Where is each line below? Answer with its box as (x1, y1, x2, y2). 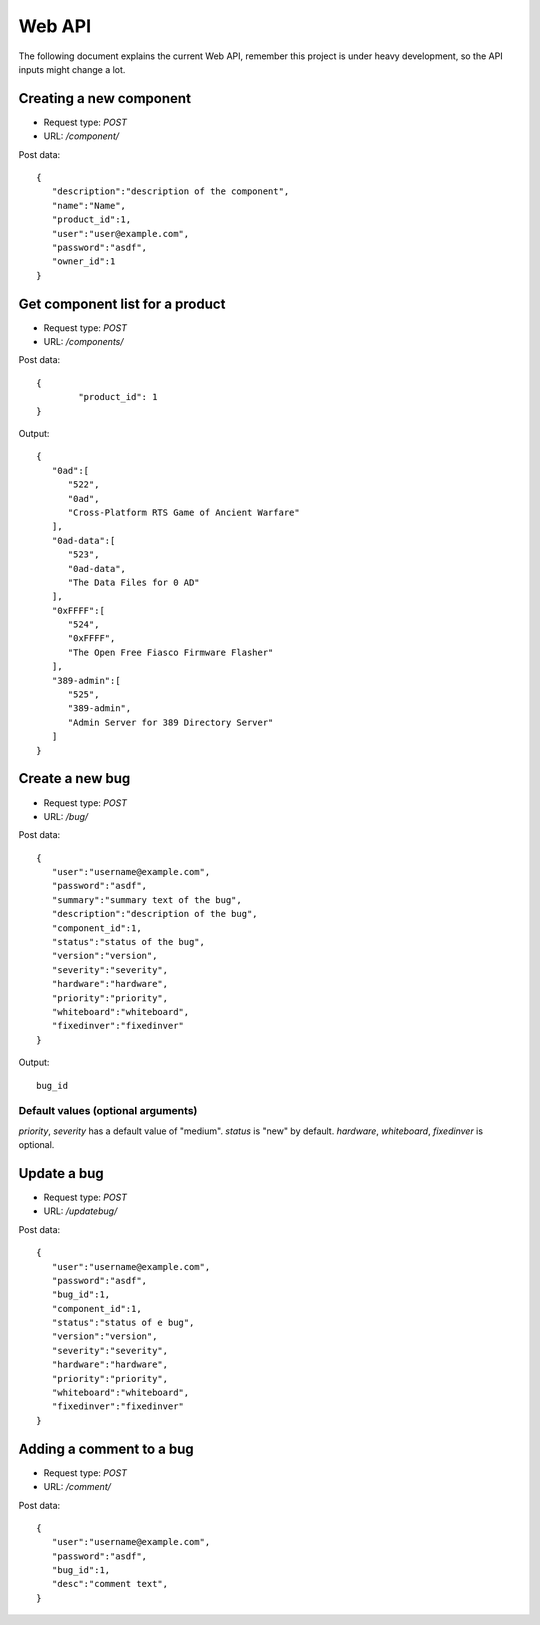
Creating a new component (18, 90, 192, 107)
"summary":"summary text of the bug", (51, 894, 242, 905)
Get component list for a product (18, 295, 226, 312)
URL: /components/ (43, 336, 124, 348)
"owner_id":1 (51, 256, 116, 267)
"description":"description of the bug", (51, 908, 259, 920)
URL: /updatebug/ (43, 1205, 118, 1217)
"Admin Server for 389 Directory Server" (67, 716, 274, 728)
